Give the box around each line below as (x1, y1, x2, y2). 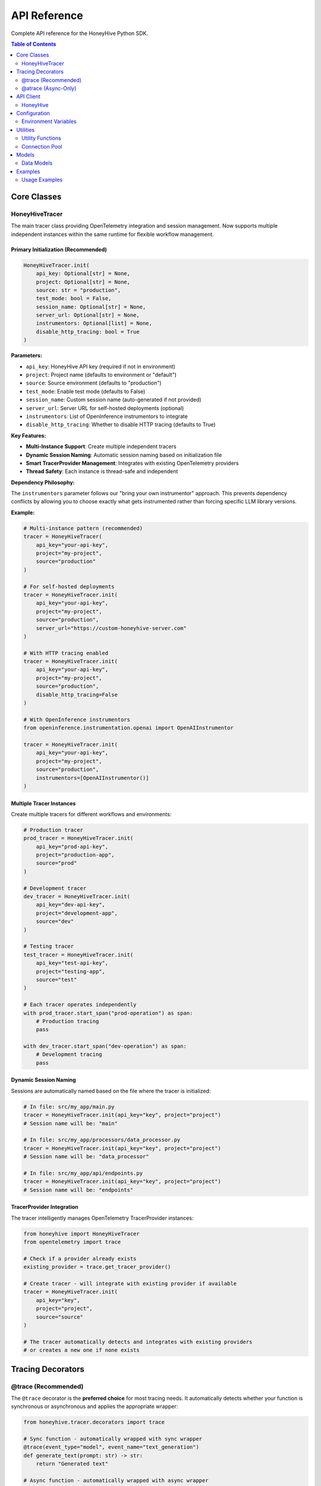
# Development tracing (36, 1051, 102, 1058)
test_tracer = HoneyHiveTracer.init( (23, 951, 134, 958)
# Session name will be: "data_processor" (23, 1153, 149, 1160)
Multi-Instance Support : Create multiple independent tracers (26, 443, 177, 450)
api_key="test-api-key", (36, 960, 109, 966)
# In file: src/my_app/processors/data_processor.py (23, 1136, 181, 1144)
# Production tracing (36, 1018, 99, 1025)
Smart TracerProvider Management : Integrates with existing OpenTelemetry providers (26, 459, 239, 467)
